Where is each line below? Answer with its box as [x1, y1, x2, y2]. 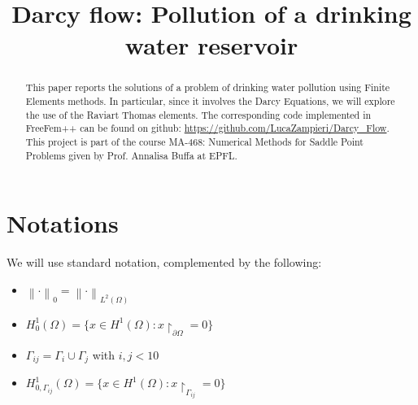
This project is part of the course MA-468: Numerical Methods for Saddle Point [25, 134, 364, 148]
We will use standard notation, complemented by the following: [7, 254, 322, 271]
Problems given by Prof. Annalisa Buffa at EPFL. [25, 148, 237, 162]
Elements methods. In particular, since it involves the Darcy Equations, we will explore [25, 94, 395, 108]
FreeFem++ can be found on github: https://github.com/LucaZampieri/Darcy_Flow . [25, 121, 390, 135]
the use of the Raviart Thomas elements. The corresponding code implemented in [25, 107, 372, 121]
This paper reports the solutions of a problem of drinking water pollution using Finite [25, 81, 390, 94]
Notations [7, 207, 119, 240]
